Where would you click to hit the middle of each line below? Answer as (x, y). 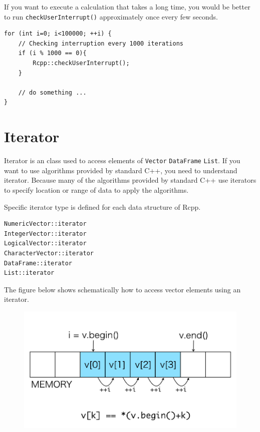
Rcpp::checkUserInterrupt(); (81, 63)
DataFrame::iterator (38, 263)
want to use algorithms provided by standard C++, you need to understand (121, 170)
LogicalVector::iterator (45, 244)
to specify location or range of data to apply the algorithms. (96, 189)
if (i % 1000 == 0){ (52, 53)
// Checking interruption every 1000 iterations (101, 43)
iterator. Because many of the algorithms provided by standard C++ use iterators (130, 180)
